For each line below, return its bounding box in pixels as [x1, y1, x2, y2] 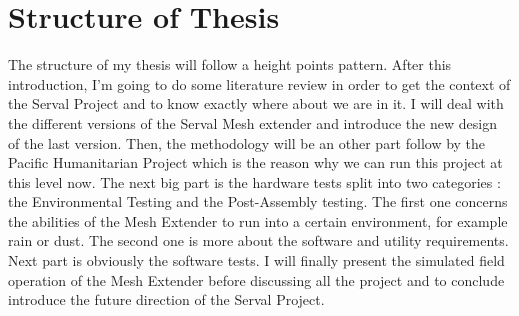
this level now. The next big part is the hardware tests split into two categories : [8, 171, 501, 192]
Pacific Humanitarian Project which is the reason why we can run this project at [8, 152, 503, 173]
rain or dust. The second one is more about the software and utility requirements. [8, 230, 509, 251]
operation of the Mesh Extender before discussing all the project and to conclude [8, 269, 505, 290]
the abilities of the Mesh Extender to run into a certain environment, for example [8, 210, 508, 231]
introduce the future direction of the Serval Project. [8, 289, 325, 310]
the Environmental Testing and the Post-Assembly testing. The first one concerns [8, 191, 508, 212]
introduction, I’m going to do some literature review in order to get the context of [8, 73, 511, 94]
